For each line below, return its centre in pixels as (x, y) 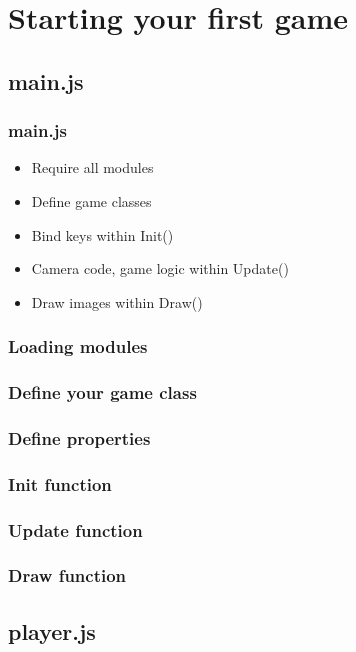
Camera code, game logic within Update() (160, 268)
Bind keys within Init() (102, 234)
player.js (52, 630)
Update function (75, 529)
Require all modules (92, 167)
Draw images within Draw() (117, 301)
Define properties (79, 437)
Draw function (67, 575)
